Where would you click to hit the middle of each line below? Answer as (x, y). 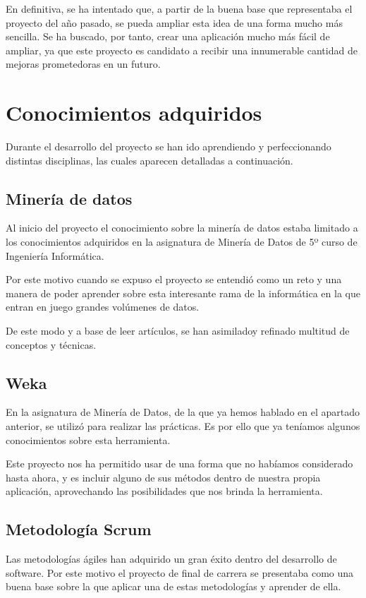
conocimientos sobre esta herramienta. (88, 439)
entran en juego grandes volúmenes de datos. (103, 307)
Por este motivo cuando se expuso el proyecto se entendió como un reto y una (174, 279)
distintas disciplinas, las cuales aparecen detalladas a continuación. (150, 160)
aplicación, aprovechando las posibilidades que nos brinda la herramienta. (164, 491)
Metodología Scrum (79, 529)
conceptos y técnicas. (51, 344)
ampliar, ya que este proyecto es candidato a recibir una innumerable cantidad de (182, 50)
